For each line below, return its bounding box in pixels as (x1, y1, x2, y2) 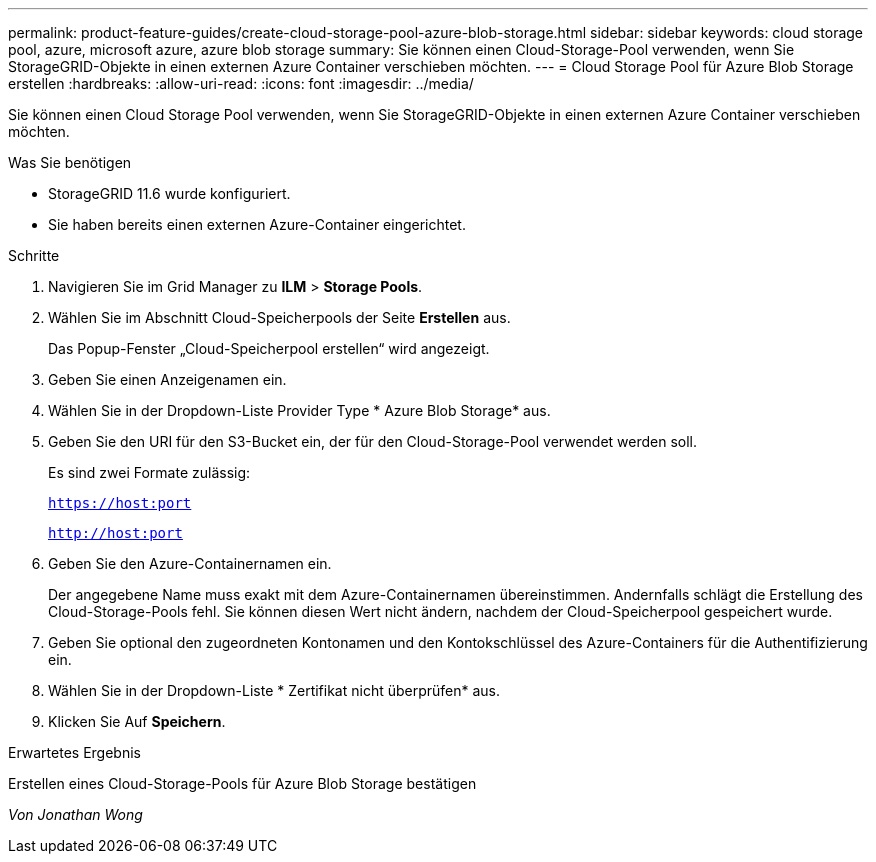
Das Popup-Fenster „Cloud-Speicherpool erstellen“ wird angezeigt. (48, 340, 490, 357)
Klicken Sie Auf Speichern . (48, 713, 226, 730)
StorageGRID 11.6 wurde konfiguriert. (48, 185, 291, 202)
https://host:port (48, 495, 192, 511)
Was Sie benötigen (8, 154, 132, 171)
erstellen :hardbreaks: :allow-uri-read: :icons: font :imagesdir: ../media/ (8, 75, 474, 92)
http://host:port (48, 525, 183, 541)
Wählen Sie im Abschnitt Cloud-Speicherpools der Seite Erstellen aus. (48, 309, 511, 326)
